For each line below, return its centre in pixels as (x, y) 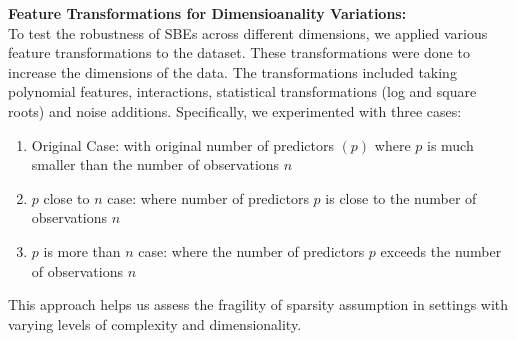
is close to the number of (401, 197)
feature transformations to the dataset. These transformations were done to (239, 52)
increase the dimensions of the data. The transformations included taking (232, 71)
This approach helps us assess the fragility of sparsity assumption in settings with (258, 304)
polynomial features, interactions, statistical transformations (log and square (242, 91)
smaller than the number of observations (155, 164)
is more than (82, 250)
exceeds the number (441, 250)
